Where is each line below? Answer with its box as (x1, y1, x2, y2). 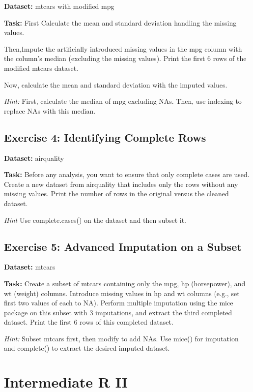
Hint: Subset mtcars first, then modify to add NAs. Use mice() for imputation (4, 333, 239, 343)
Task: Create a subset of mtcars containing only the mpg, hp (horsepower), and (4, 278, 246, 288)
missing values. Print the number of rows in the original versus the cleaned (4, 188, 229, 199)
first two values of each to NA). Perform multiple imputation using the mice (4, 298, 233, 308)
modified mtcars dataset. (4, 62, 79, 73)
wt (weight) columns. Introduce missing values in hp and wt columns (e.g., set (4, 288, 240, 298)
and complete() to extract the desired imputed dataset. (4, 343, 170, 353)
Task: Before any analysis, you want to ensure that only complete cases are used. (4, 169, 250, 180)
